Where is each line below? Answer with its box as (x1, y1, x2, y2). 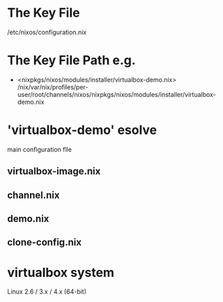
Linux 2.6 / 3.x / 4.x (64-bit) (7, 287, 87, 296)
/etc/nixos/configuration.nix (7, 28, 87, 36)
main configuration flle (7, 145, 72, 153)
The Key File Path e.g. (7, 52, 136, 68)
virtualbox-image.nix (7, 165, 101, 177)
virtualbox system (7, 264, 115, 280)
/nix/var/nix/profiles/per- (17, 82, 89, 91)
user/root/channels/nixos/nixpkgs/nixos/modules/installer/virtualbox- (17, 90, 216, 98)
